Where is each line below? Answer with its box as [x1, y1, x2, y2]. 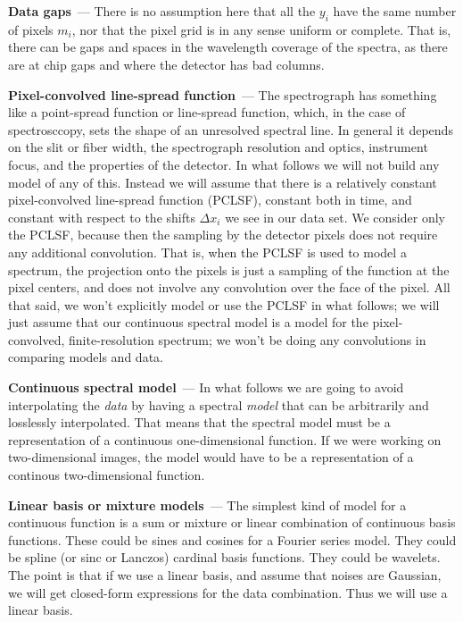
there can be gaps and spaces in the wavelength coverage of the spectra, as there [8, 38, 448, 56]
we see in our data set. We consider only [225, 207, 445, 226]
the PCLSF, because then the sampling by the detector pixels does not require [8, 225, 438, 244]
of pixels [8, 20, 54, 38]
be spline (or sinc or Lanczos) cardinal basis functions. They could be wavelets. [8, 548, 441, 567]
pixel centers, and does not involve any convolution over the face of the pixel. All [8, 278, 451, 297]
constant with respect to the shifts [8, 207, 195, 226]
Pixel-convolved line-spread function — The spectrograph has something [8, 85, 437, 104]
